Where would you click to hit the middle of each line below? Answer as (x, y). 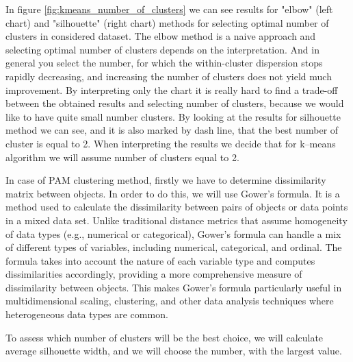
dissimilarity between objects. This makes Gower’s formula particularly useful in (174, 287)
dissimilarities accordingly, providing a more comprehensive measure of (154, 274)
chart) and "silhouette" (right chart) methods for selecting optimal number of (167, 22)
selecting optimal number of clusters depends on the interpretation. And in (162, 49)
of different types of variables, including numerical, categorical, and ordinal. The (174, 247)
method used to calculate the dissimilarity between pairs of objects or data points (177, 207)
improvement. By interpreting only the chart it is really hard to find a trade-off (172, 89)
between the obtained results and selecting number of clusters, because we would (175, 103)
